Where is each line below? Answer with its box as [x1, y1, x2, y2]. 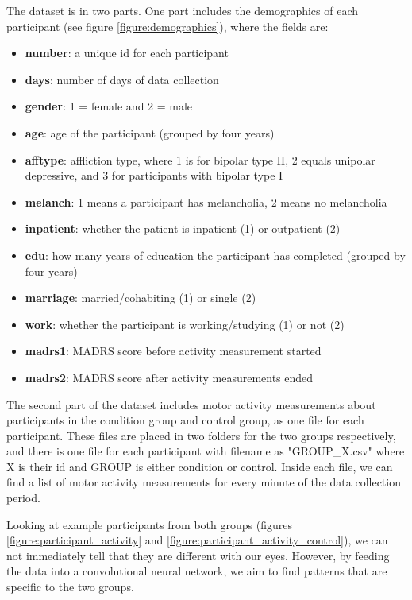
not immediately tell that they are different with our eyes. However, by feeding [6, 547, 390, 563]
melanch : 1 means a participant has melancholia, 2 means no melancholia [25, 193, 387, 210]
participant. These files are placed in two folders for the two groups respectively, [6, 427, 396, 443]
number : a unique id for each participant [25, 45, 229, 61]
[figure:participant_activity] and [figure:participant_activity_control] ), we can [6, 532, 388, 548]
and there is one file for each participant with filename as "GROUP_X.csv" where [6, 443, 405, 459]
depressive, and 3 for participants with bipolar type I [25, 167, 283, 184]
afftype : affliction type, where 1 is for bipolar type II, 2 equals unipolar [25, 151, 375, 168]
